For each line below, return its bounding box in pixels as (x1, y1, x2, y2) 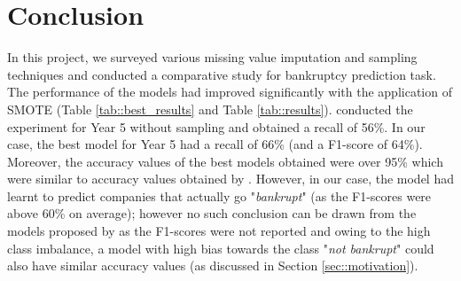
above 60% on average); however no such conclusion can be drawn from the (7, 204, 417, 222)
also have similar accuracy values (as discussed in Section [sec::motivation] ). (7, 256, 418, 275)
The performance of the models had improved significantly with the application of (7, 82, 452, 101)
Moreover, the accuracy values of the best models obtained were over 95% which (7, 152, 443, 170)
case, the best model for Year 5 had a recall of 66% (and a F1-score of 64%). (7, 135, 423, 153)
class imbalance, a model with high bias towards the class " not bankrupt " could (7, 238, 434, 257)
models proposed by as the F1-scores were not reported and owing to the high (7, 222, 431, 240)
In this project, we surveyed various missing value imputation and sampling (7, 48, 418, 66)
